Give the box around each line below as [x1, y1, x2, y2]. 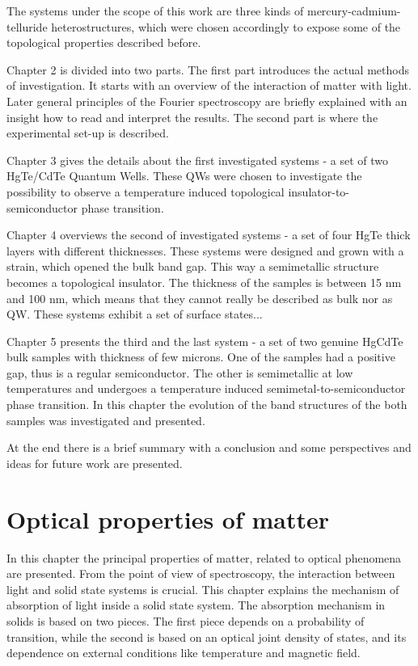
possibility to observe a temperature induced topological [6, 183, 285, 200]
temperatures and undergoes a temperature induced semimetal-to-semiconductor [6, 380, 406, 397]
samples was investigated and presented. [6, 411, 205, 428]
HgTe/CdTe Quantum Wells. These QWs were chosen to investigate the [6, 167, 362, 184]
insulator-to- [288, 183, 349, 200]
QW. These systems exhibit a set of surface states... [6, 306, 263, 322]
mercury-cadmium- [306, 2, 401, 19]
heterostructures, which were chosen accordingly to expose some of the [51, 18, 401, 35]
